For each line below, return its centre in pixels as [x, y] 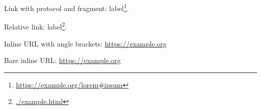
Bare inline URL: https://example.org [62, 60]
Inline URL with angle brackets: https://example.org [85, 43]
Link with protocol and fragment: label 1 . [67, 7]
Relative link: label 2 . [36, 26]
